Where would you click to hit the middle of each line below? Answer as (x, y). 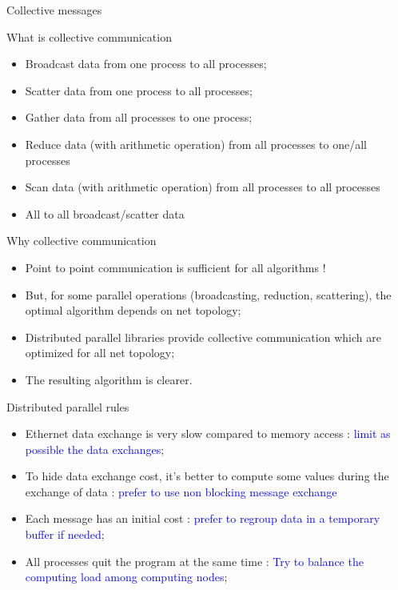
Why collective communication (82, 241)
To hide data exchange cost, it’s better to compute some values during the (207, 476)
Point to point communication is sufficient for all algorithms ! (175, 267)
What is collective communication (89, 36)
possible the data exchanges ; (95, 449)
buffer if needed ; (65, 534)
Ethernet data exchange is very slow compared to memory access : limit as (208, 433)
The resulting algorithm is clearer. (109, 379)
